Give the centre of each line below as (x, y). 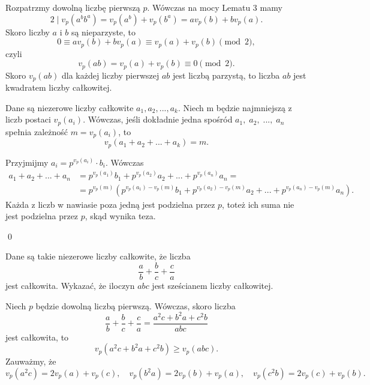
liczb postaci (28, 119)
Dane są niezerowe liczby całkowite (70, 107)
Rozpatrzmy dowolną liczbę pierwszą (73, 7)
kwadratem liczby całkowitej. (59, 87)
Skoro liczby (28, 32)
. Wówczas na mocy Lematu (199, 7)
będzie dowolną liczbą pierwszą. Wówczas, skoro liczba (136, 305)
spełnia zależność (37, 131)
